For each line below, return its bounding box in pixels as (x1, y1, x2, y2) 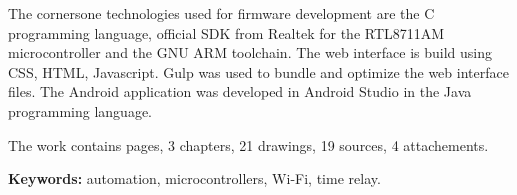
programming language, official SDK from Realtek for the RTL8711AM (8, 22, 445, 43)
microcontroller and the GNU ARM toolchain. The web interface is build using (8, 42, 493, 63)
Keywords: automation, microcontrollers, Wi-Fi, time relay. (8, 168, 381, 189)
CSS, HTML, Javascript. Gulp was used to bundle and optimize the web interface (8, 61, 509, 82)
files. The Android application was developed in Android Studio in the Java (8, 81, 472, 102)
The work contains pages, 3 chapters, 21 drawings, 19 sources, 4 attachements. (8, 134, 489, 155)
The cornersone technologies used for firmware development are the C (8, 3, 435, 23)
